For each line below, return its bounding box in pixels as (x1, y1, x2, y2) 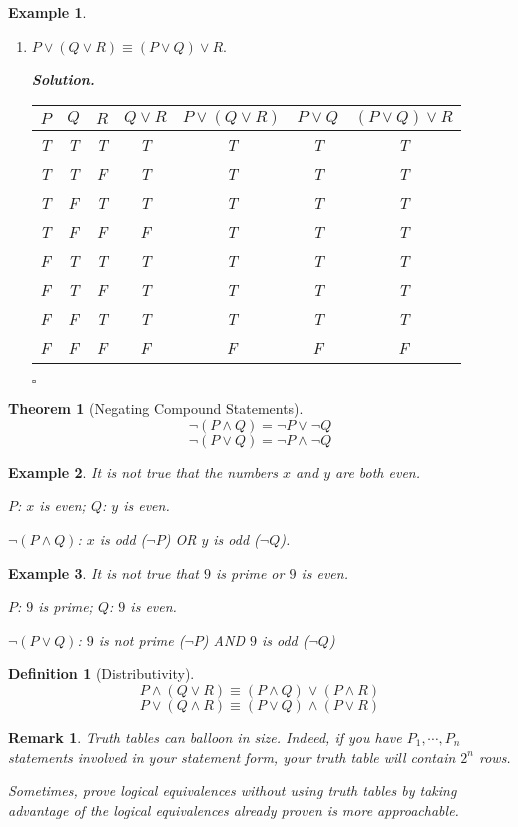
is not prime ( (98, 629, 185, 650)
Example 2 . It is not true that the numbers (8, 461, 278, 482)
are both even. (335, 461, 421, 482)
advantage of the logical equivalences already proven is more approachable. (8, 799, 459, 820)
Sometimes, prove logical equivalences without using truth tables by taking (8, 780, 457, 801)
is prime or (216, 562, 285, 583)
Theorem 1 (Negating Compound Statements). (8, 398, 304, 419)
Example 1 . (8, 2, 87, 22)
